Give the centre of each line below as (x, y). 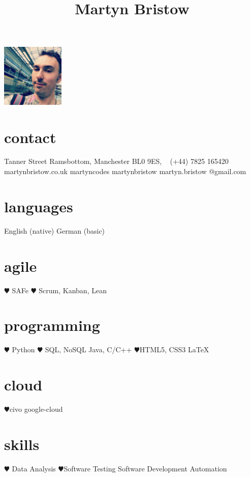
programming (52, 325)
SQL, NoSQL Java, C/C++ (88, 349)
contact (30, 137)
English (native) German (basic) (55, 230)
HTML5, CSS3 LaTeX (174, 349)
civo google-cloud (36, 409)
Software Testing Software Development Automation (145, 468)
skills (22, 444)
